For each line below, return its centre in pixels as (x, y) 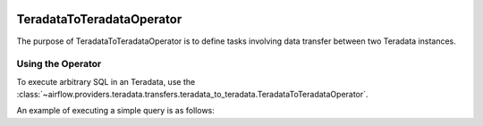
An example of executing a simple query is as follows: (115, 111)
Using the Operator (59, 64)
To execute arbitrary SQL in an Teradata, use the (106, 81)
